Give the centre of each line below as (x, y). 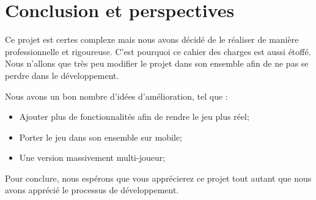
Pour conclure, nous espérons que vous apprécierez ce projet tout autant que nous (158, 178)
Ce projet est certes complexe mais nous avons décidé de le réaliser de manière (152, 39)
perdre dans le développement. (62, 75)
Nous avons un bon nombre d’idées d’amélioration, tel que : (116, 96)
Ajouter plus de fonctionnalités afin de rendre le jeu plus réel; (134, 117)
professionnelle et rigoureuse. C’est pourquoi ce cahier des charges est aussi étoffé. (158, 51)
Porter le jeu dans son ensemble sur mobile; (101, 137)
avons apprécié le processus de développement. (92, 190)
